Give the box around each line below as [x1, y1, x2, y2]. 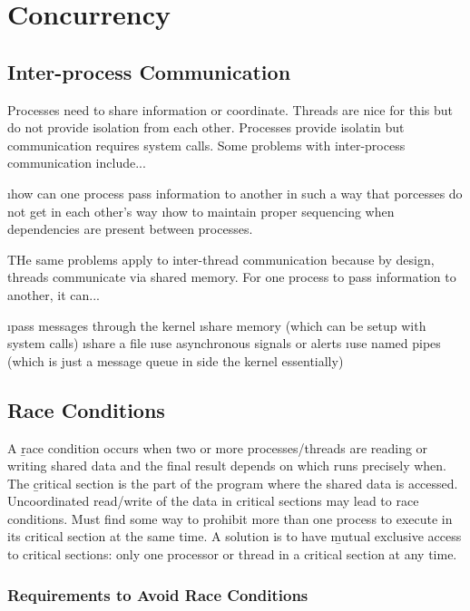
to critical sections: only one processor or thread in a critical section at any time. [7, 545, 457, 564]
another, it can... [7, 285, 100, 304]
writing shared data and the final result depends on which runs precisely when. [7, 456, 447, 475]
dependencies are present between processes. [7, 219, 253, 238]
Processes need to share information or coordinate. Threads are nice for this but [7, 100, 453, 119]
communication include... [7, 153, 146, 172]
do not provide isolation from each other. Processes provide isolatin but [7, 118, 405, 137]
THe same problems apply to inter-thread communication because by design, [7, 249, 435, 268]
